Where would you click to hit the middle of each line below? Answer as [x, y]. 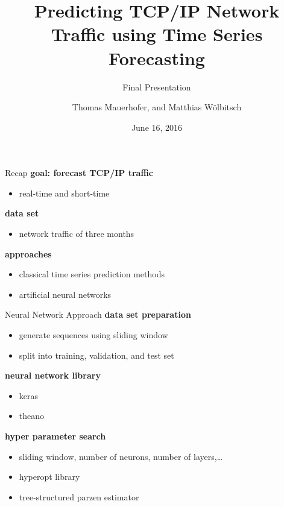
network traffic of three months [77, 234]
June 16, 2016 [157, 127]
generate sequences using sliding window [93, 335]
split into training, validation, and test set [96, 355]
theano [32, 416]
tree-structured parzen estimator [79, 496]
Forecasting [157, 58]
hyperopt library [49, 477]
